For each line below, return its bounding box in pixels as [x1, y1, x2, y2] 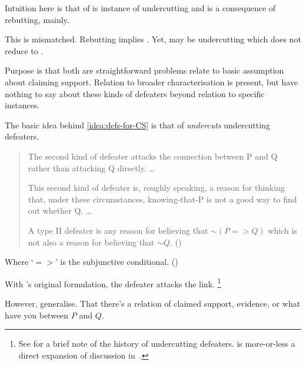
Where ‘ [5, 255, 34, 268]
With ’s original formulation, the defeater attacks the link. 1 [5, 276, 221, 290]
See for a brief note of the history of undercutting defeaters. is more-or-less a [18, 337, 295, 350]
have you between [5, 308, 69, 321]
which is [268, 224, 297, 236]
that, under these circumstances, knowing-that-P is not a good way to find [28, 193, 297, 205]
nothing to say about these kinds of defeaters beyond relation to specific [5, 87, 265, 99]
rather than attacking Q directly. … [28, 161, 155, 174]
